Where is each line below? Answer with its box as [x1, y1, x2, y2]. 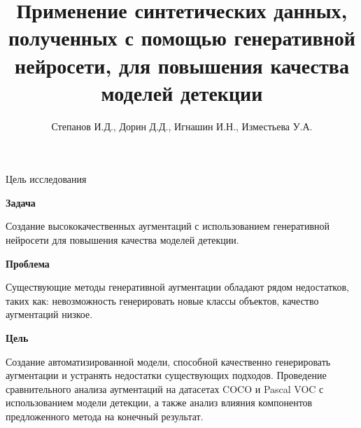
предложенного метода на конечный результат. [6, 409, 204, 423]
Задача [6, 195, 36, 209]
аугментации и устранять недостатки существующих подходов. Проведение [6, 368, 327, 382]
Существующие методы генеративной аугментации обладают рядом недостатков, [6, 279, 349, 294]
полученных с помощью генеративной [8, 23, 356, 52]
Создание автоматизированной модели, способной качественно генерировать [6, 354, 331, 368]
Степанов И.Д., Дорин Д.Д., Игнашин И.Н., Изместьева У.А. [51, 118, 313, 133]
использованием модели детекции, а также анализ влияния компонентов [6, 395, 313, 410]
